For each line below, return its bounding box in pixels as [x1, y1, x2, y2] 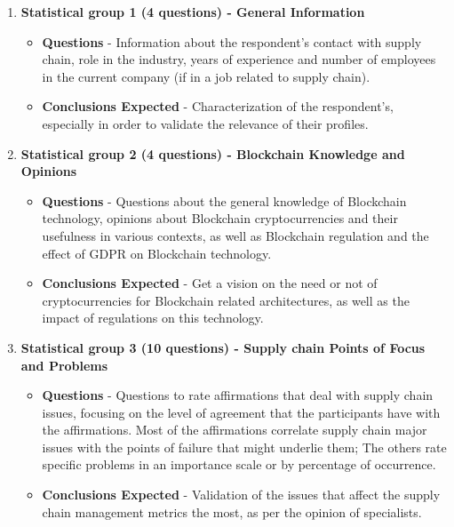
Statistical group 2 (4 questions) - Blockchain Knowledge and [20, 144, 405, 163]
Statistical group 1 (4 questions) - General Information [20, 3, 365, 20]
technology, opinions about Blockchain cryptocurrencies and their [42, 209, 398, 228]
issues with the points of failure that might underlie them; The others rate [42, 437, 447, 456]
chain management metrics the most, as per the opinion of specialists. [42, 502, 422, 521]
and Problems [20, 355, 108, 374]
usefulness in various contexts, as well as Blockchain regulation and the [42, 226, 429, 244]
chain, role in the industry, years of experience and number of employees [42, 50, 436, 68]
